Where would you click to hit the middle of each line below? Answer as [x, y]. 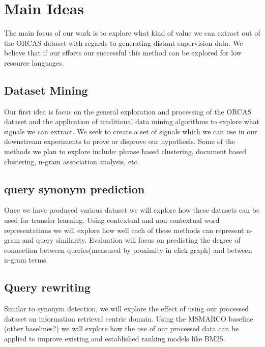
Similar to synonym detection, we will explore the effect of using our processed [127, 309]
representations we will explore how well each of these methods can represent [124, 230]
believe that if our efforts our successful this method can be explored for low [123, 53]
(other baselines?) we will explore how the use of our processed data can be [122, 328]
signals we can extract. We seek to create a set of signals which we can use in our [131, 131]
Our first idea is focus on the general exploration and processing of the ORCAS [128, 111]
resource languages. [34, 62]
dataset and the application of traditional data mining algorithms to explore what [132, 121]
